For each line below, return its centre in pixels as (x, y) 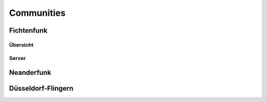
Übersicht (22, 45)
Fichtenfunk (28, 30)
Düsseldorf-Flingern (41, 88)
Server (18, 58)
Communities (37, 13)
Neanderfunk (30, 73)
